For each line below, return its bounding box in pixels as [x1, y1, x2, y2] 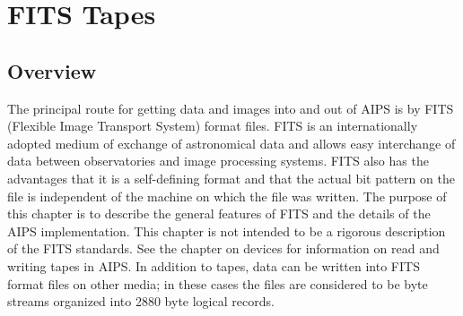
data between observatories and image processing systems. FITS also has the [7, 151, 429, 170]
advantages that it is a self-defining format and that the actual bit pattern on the [7, 168, 455, 187]
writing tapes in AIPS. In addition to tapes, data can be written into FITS [7, 256, 420, 275]
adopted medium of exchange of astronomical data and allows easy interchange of [7, 133, 456, 152]
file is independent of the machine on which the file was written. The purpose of [7, 186, 447, 205]
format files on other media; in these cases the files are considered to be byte [7, 274, 428, 293]
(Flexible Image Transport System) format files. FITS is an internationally [7, 116, 418, 135]
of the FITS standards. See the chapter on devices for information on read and [7, 239, 440, 258]
